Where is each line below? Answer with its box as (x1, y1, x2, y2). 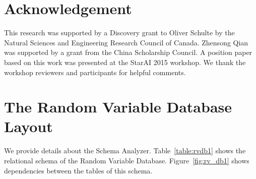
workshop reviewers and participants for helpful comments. (4, 67, 186, 77)
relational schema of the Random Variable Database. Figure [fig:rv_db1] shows (4, 155, 249, 165)
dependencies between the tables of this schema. (4, 165, 153, 175)
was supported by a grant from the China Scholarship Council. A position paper (4, 47, 252, 57)
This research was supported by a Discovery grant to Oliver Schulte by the (4, 27, 235, 38)
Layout (4, 116, 53, 137)
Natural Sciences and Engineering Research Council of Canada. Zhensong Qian (4, 37, 248, 47)
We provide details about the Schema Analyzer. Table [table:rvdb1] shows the (4, 145, 246, 156)
